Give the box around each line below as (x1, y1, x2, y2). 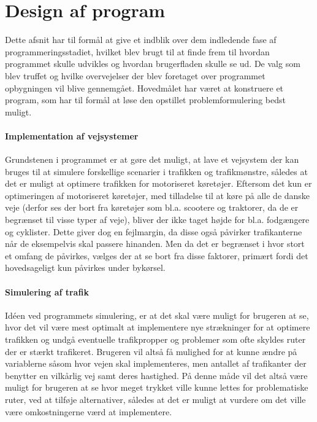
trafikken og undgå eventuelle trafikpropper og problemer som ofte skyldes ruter (5, 333, 306, 345)
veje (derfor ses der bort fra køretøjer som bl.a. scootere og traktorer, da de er (5, 201, 299, 214)
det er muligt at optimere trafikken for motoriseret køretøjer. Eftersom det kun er (5, 177, 312, 190)
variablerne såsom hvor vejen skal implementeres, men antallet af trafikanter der (5, 357, 307, 370)
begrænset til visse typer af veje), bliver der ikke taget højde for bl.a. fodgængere (5, 213, 310, 226)
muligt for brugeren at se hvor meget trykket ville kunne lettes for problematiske (5, 381, 308, 394)
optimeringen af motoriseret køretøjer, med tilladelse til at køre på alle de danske (5, 189, 310, 201)
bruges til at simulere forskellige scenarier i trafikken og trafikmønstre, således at (5, 165, 308, 178)
